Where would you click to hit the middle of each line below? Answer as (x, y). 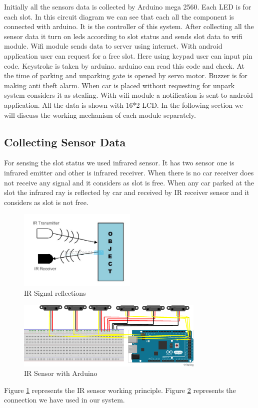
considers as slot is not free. (46, 202)
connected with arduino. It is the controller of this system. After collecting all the (129, 26)
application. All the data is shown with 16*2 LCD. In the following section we (123, 105)
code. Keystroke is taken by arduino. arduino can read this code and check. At (124, 65)
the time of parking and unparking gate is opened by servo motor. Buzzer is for (126, 75)
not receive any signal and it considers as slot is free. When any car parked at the (129, 182)
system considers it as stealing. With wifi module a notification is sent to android (128, 95)
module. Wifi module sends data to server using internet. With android (113, 46)
